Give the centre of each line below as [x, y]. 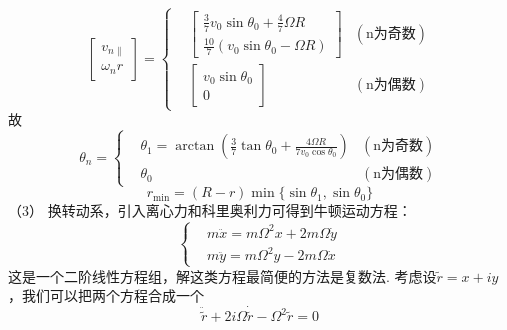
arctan [195, 146]
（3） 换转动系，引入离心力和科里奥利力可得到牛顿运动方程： [210, 210]
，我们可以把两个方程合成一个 [106, 295]
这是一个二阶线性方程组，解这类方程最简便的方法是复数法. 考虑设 [222, 275]
